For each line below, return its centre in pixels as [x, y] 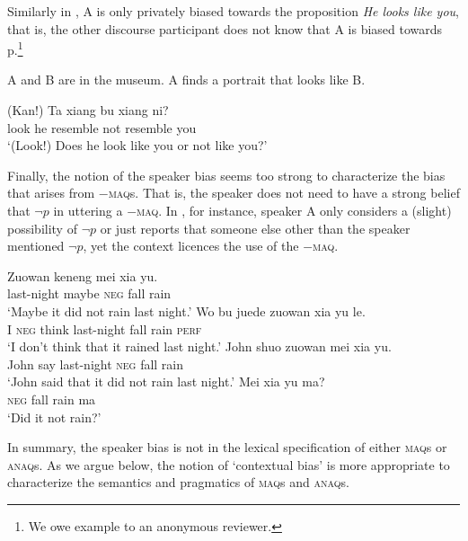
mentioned [36, 246]
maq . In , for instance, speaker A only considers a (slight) [294, 210]
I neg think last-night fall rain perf [105, 328]
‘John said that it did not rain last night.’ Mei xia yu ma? [166, 381]
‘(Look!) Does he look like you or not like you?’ [137, 145]
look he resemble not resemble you [102, 127]
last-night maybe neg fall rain [89, 293]
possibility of [42, 228]
